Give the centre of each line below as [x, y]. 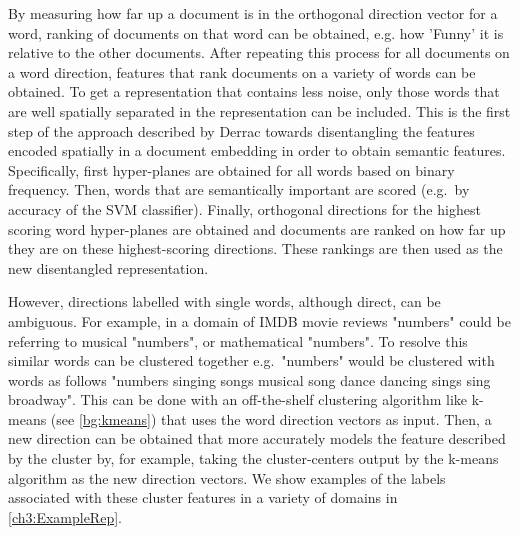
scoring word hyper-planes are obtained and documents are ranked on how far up [257, 228]
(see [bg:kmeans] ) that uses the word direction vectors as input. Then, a [271, 418]
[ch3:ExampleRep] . [65, 516]
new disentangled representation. [108, 267]
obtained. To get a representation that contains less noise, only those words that [254, 91]
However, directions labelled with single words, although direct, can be [224, 301]
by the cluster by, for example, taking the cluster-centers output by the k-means [253, 458]
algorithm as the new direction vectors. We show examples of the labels [227, 477]
